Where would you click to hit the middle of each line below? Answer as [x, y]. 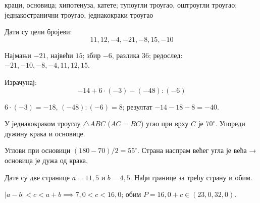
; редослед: [166, 55]
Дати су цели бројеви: [38, 32]
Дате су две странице [37, 177]
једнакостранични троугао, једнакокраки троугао [79, 14]
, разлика [126, 55]
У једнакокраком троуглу [43, 123]
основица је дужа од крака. [46, 160]
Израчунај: [21, 82]
